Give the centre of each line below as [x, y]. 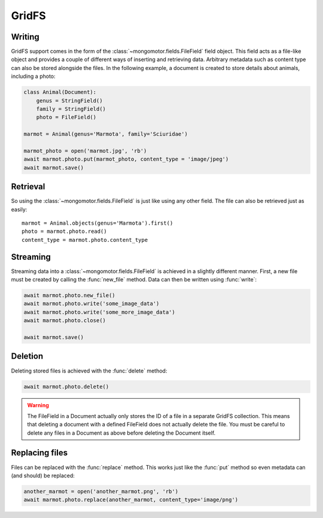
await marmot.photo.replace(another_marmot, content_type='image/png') [131, 500]
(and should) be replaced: [43, 475]
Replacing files [39, 453]
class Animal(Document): [60, 92]
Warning [38, 405]
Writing [25, 37]
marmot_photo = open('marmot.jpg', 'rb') [85, 151]
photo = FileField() [66, 117]
